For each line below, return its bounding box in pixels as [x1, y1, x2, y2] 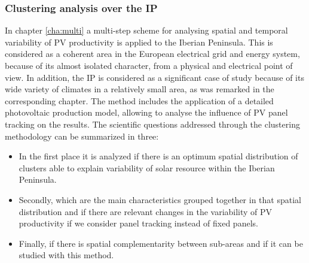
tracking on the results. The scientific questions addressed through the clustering [5, 117, 300, 130]
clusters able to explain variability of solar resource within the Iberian [19, 161, 275, 174]
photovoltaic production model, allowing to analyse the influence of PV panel [5, 106, 288, 119]
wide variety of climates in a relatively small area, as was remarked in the [5, 83, 274, 95]
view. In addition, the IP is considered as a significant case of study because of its [5, 71, 304, 83]
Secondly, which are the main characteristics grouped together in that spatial [19, 193, 301, 205]
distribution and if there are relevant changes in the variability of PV [19, 205, 273, 217]
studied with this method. [19, 249, 114, 261]
